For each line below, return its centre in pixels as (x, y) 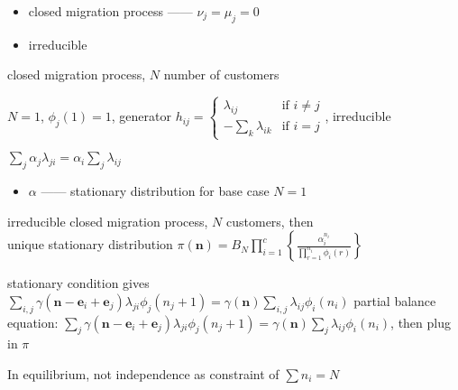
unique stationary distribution (90, 244)
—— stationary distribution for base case (155, 190)
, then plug (421, 322)
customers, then (270, 221)
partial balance (395, 300)
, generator (141, 116)
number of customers (221, 74)
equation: (33, 322)
